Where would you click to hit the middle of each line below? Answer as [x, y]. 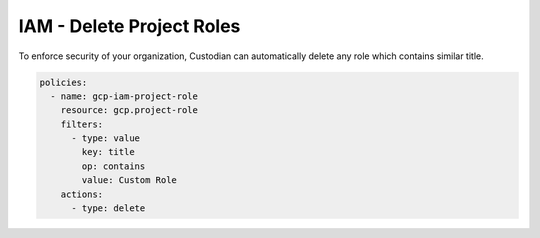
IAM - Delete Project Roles [129, 26]
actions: [82, 194]
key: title [108, 152]
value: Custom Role [129, 180]
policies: [63, 82]
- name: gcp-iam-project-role [124, 96]
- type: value [105, 138]
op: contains [113, 166]
